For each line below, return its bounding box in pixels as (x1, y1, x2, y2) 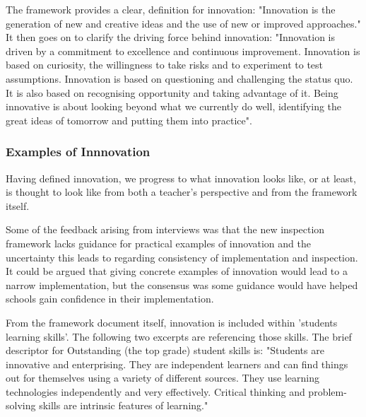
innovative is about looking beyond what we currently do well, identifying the (6, 99, 342, 114)
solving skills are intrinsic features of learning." (6, 398, 208, 413)
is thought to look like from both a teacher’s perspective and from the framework (6, 184, 358, 199)
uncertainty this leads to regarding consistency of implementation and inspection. (6, 249, 358, 264)
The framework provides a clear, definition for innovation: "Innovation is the (6, 2, 336, 16)
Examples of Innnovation (6, 143, 150, 160)
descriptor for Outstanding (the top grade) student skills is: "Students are (6, 343, 324, 358)
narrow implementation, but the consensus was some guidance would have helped (6, 277, 358, 292)
